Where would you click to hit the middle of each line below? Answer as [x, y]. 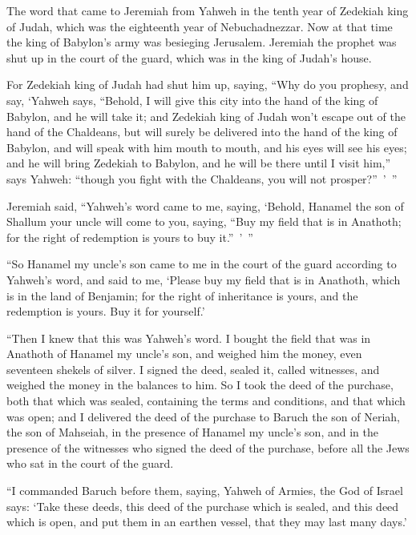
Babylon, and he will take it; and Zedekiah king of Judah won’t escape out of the [206, 116]
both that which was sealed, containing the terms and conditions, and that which [206, 401]
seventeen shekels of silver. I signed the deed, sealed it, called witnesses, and [193, 369]
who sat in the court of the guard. [90, 463]
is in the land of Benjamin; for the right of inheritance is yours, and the [182, 295]
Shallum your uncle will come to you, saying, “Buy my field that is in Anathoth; [204, 221]
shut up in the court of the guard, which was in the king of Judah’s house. [189, 57]
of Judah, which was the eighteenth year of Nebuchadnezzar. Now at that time [200, 26]
